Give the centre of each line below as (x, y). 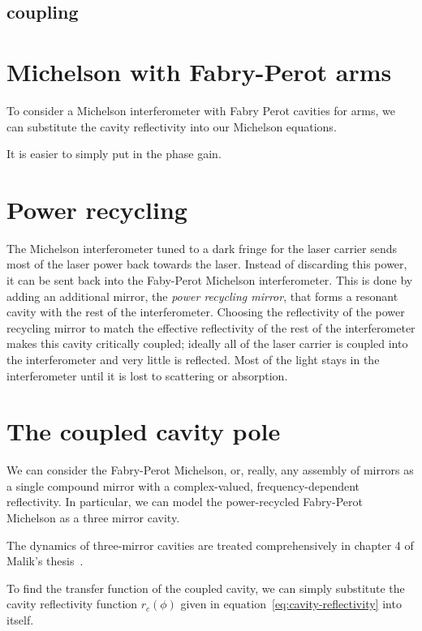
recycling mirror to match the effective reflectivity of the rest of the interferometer (211, 327)
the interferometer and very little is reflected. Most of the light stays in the (193, 359)
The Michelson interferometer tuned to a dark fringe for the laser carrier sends (202, 248)
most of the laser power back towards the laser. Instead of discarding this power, (207, 264)
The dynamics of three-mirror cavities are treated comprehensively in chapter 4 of (210, 545)
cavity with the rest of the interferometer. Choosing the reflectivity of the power (206, 312)
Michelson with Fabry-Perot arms (199, 71)
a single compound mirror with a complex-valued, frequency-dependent (183, 485)
